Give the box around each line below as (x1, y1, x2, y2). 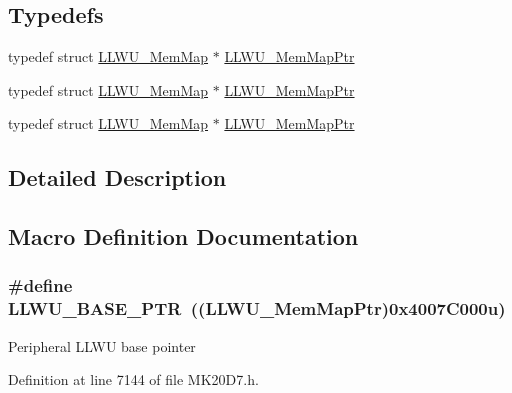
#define (8, 273, 73, 298)
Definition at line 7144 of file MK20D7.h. (8, 369, 259, 390)
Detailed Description (8, 162, 227, 193)
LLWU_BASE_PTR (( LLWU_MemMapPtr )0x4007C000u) (8, 296, 506, 321)
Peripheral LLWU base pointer (8, 335, 196, 356)
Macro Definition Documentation (8, 221, 359, 252)
